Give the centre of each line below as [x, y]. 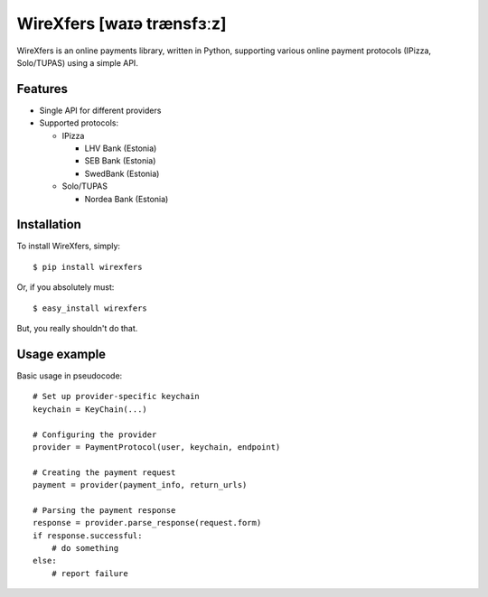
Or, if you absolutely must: [66, 287]
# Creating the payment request [104, 472]
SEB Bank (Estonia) [120, 161]
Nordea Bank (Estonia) [127, 199]
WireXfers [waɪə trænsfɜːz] [122, 23]
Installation [49, 224]
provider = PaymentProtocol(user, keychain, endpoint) [157, 447]
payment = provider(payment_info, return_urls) [140, 485]
